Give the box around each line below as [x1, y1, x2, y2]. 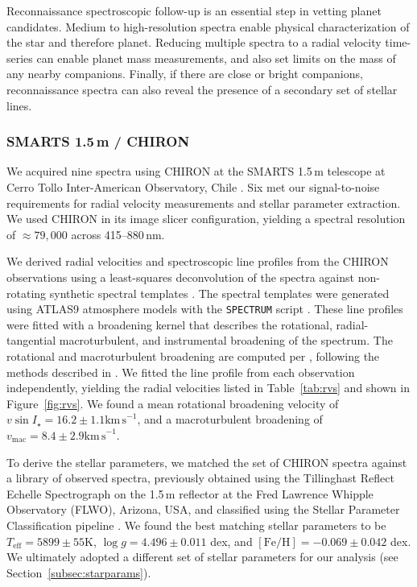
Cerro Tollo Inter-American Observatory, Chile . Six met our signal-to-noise [6, 178, 380, 195]
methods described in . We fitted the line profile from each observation [6, 363, 355, 380]
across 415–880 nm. [71, 225, 165, 242]
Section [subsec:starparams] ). [6, 564, 151, 581]
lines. [6, 97, 32, 114]
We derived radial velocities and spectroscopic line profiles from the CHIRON [6, 253, 389, 270]
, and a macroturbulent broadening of [137, 411, 323, 428]
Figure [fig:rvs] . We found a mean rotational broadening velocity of [6, 395, 339, 411]
